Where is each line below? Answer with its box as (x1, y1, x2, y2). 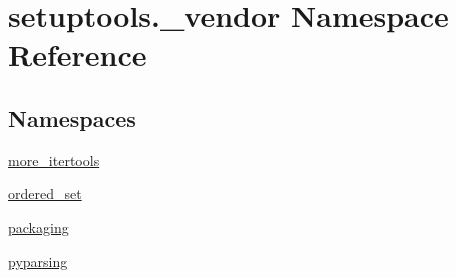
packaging (8, 216, 69, 237)
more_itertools (8, 149, 100, 170)
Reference (8, 34, 147, 75)
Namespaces (8, 102, 136, 133)
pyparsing (8, 250, 68, 271)
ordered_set (8, 183, 82, 204)
